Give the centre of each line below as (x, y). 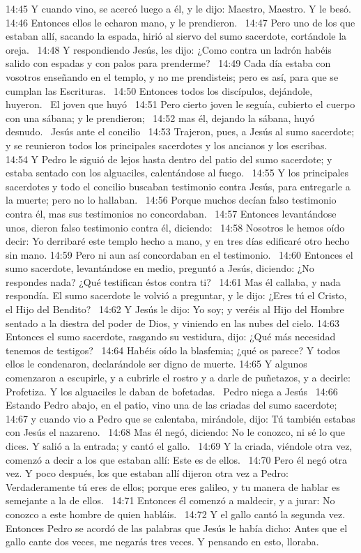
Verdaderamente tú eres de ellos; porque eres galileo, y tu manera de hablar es (173, 486)
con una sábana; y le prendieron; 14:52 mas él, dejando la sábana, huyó (160, 118)
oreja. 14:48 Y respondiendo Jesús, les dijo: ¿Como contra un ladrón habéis (169, 49)
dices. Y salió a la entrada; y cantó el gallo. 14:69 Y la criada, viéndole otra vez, (179, 446)
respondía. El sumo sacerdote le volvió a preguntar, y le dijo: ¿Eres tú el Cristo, (176, 295)
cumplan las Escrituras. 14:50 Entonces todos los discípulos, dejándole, (159, 90)
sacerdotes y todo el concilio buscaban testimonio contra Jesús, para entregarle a (178, 186)
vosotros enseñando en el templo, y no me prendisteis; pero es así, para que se (172, 76)
